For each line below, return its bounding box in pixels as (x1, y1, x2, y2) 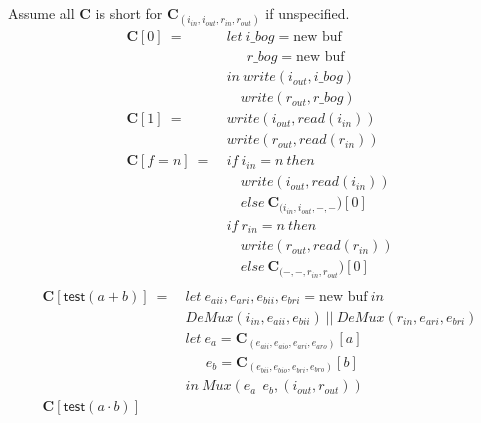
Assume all (8, 3, 75, 23)
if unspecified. (265, 3, 350, 23)
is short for (95, 3, 163, 23)
